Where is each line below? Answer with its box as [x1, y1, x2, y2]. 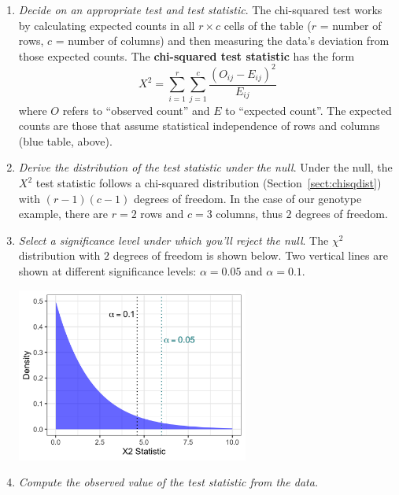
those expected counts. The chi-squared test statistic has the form [18, 47, 355, 64]
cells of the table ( [224, 17, 312, 33]
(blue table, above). [18, 132, 113, 149]
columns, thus [216, 205, 283, 222]
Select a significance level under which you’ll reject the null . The [18, 231, 329, 248]
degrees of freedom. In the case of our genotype [133, 190, 362, 206]
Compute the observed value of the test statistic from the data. [18, 474, 319, 490]
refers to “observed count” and [62, 102, 210, 118]
